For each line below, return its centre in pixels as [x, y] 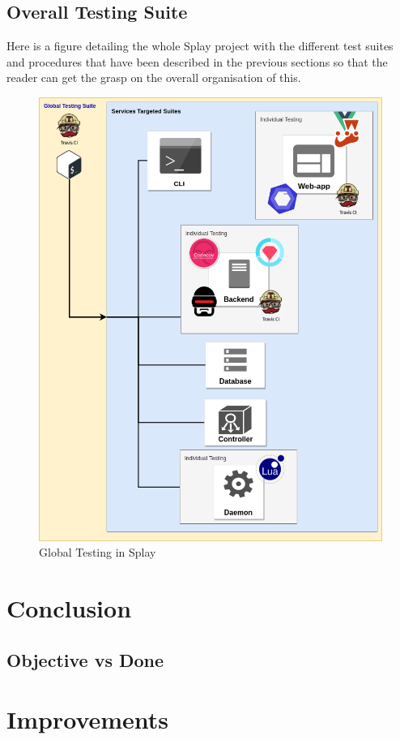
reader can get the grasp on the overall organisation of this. [154, 77]
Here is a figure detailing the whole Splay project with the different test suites [200, 46]
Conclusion [69, 607]
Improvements [88, 719]
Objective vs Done [85, 659]
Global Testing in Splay [98, 552]
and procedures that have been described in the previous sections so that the [197, 61]
